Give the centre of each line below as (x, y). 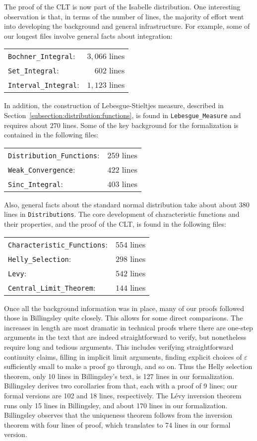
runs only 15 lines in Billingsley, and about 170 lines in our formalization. (116, 405)
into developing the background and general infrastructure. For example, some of (127, 26)
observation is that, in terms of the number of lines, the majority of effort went (124, 16)
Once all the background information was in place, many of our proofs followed (124, 308)
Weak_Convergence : (42, 169)
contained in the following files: (51, 135)
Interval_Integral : (44, 85)
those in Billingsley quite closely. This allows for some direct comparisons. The (124, 318)
